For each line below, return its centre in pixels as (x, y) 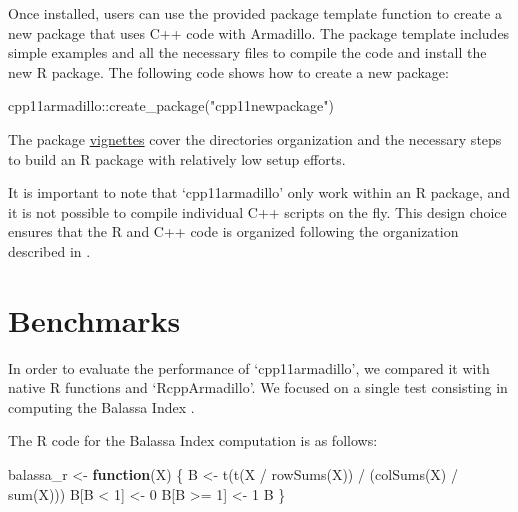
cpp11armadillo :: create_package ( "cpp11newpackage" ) (171, 105)
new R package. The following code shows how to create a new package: (228, 71)
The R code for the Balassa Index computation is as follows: (193, 440)
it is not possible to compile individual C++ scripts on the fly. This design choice (257, 211)
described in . (49, 250)
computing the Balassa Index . (101, 406)
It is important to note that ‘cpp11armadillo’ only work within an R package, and (259, 192)
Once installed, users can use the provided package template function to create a (255, 13)
